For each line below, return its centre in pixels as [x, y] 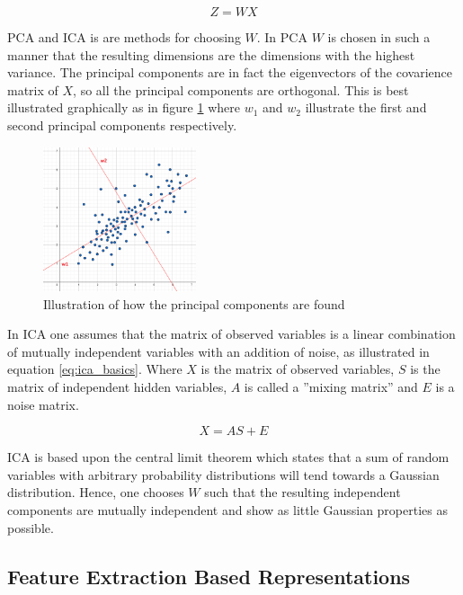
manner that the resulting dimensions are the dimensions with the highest [211, 54]
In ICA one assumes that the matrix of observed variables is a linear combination [231, 334]
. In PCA [282, 37]
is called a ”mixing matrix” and [331, 387]
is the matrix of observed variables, [298, 369]
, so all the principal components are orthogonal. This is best [241, 89]
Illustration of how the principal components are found [194, 303]
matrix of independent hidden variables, [117, 387]
